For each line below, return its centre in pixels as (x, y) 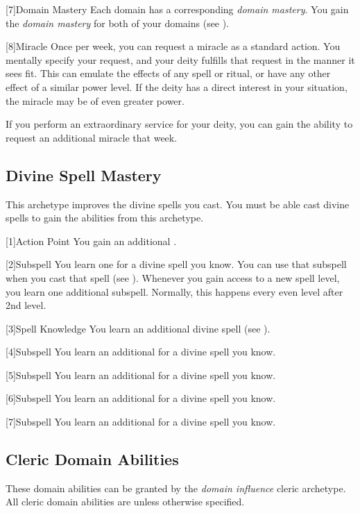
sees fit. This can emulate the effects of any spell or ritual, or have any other (168, 73)
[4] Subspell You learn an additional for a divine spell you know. (141, 352)
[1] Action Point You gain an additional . (91, 241)
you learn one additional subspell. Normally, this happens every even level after (174, 291)
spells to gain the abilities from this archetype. (105, 218)
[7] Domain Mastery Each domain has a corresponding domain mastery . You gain (177, 9)
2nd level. (26, 305)
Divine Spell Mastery (84, 175)
